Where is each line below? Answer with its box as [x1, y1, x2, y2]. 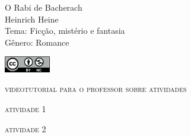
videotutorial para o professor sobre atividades [5, 82, 187, 95]
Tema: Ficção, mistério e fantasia [5, 24, 125, 37]
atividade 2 [5, 122, 46, 135]
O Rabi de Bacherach [5, 1, 82, 13]
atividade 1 [5, 103, 46, 114]
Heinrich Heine [5, 12, 59, 25]
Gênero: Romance [5, 36, 69, 48]
